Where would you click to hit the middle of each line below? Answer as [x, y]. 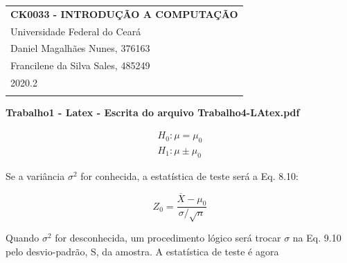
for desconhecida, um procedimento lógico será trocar [168, 238]
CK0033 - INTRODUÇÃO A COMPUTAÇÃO [124, 13]
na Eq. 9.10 [317, 238]
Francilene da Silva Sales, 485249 [80, 65]
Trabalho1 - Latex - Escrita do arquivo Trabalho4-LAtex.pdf [153, 112]
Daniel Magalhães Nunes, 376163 [80, 48]
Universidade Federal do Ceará [76, 31]
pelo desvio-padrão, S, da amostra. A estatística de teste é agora [142, 251]
